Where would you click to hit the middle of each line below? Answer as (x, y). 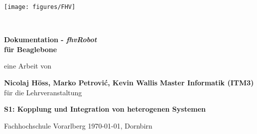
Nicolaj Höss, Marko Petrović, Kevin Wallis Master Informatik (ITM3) (129, 83)
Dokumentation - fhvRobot (51, 39)
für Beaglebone (31, 49)
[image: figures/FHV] (40, 7)
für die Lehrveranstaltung (43, 92)
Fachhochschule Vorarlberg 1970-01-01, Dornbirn (78, 125)
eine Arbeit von (28, 66)
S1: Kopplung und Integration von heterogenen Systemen (105, 109)
